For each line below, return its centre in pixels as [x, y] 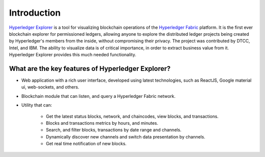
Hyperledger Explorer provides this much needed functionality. [73, 55]
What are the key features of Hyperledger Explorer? [90, 68]
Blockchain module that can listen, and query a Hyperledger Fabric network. [99, 96]
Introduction [35, 13]
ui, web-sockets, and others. [50, 87]
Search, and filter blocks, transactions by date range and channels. [114, 130]
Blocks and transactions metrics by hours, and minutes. [102, 123]
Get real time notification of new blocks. [86, 144]
